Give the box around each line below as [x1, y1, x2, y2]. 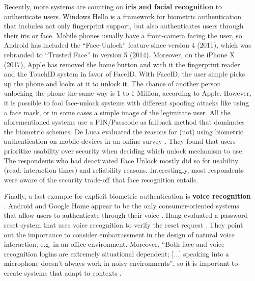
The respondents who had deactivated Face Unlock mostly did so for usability [4, 155, 239, 165]
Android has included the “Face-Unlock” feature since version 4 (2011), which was [4, 40, 252, 50]
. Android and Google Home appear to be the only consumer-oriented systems [4, 200, 239, 210]
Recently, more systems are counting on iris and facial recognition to [4, 1, 222, 11]
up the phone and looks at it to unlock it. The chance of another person [4, 78, 221, 88]
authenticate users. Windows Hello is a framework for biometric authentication [4, 11, 242, 21]
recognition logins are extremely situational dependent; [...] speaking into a [4, 248, 229, 258]
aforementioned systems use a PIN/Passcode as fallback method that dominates [4, 117, 245, 127]
